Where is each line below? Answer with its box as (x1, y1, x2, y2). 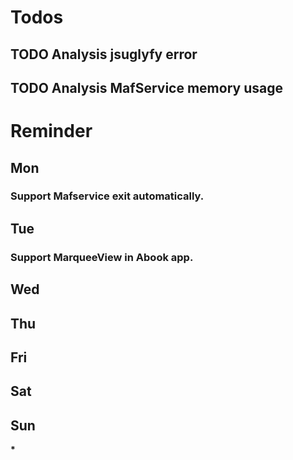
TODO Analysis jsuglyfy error (10, 46, 198, 63)
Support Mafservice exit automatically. (10, 189, 205, 203)
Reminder (10, 120, 93, 143)
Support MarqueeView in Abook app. (10, 250, 194, 264)
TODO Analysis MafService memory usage (10, 79, 283, 96)
